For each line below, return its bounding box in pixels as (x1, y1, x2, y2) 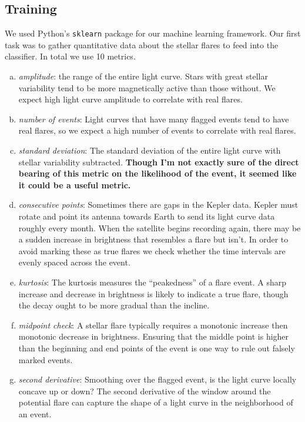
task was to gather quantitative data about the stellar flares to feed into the (5, 38, 279, 51)
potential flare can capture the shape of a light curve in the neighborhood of (18, 396, 293, 408)
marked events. (18, 353, 73, 365)
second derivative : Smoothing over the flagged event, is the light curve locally (18, 373, 297, 386)
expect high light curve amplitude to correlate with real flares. (18, 93, 243, 105)
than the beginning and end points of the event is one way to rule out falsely (18, 341, 295, 354)
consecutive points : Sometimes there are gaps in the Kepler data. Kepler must (18, 198, 299, 211)
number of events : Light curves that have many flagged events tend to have (18, 112, 289, 125)
